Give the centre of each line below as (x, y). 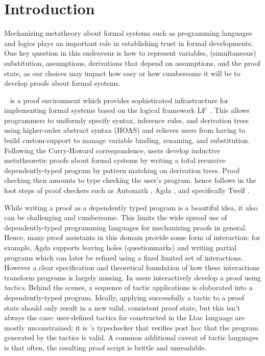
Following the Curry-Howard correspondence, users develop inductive (112, 150)
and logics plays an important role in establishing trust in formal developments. (129, 43)
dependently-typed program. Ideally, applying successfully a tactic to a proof (124, 297)
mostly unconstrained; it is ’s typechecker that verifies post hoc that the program (131, 327)
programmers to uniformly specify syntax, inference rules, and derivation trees (127, 120)
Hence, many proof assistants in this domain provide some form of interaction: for (132, 237)
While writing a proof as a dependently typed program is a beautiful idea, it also (131, 207)
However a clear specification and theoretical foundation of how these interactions (132, 267)
